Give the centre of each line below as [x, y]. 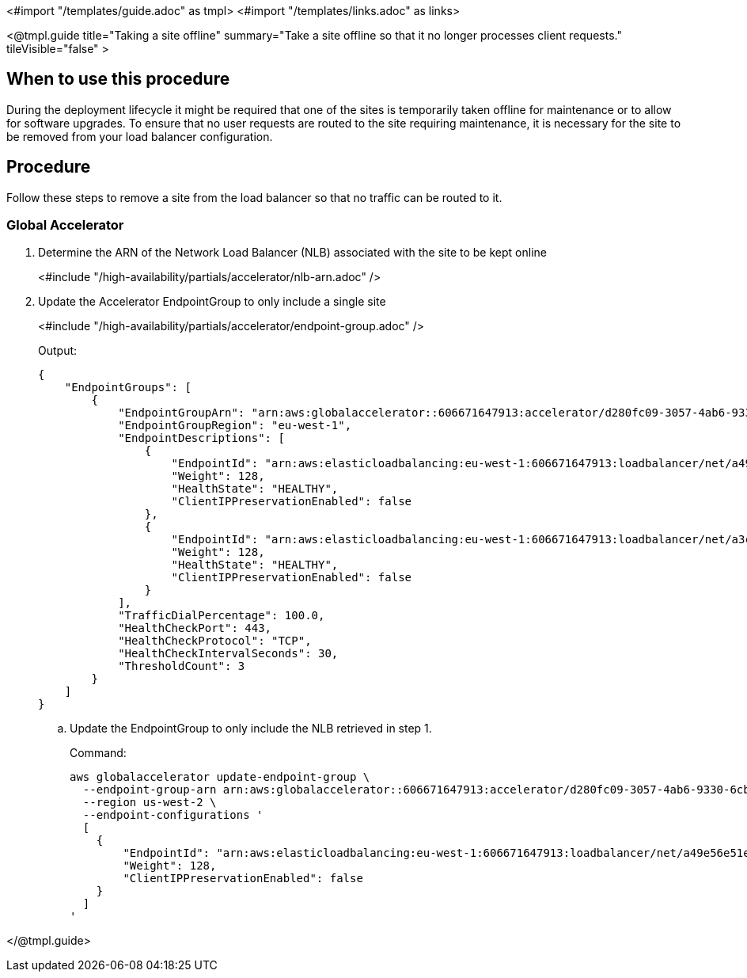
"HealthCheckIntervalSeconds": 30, [228, 654]
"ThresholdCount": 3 [182, 666]
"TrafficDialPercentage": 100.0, [222, 616]
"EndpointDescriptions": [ [201, 438]
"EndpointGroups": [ [128, 388]
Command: [98, 753]
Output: [58, 351]
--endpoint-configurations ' [173, 815]
